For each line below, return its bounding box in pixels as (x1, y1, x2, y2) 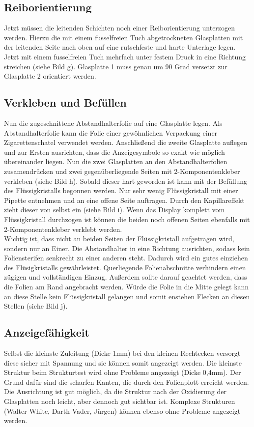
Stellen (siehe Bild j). (4, 301, 68, 311)
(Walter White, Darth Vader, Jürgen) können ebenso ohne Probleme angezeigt (4, 405, 241, 416)
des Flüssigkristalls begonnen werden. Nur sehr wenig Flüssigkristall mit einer (4, 185, 238, 196)
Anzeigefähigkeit (4, 325, 89, 340)
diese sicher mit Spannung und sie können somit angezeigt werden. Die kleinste (4, 357, 242, 368)
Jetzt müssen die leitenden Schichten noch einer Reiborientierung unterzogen (4, 23, 235, 33)
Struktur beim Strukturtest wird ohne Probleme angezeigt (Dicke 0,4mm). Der (4, 367, 241, 377)
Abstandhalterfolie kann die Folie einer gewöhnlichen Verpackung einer (4, 127, 218, 138)
